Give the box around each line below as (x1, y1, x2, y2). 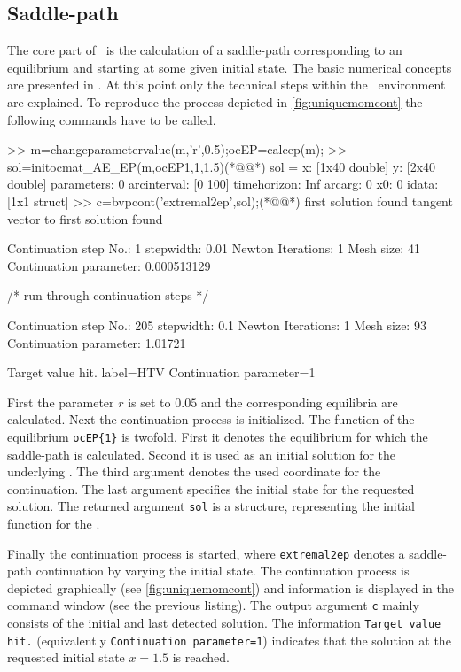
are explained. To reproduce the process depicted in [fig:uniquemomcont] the (7, 92, 423, 111)
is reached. (172, 648, 230, 667)
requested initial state (7, 648, 125, 667)
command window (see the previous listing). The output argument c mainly (7, 596, 419, 614)
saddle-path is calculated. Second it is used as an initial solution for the (7, 444, 396, 463)
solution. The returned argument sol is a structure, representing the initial (7, 497, 415, 515)
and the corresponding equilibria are (200, 392, 398, 411)
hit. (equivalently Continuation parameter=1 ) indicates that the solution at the (7, 630, 451, 649)
